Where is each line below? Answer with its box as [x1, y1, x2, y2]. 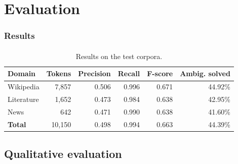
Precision [78, 68, 111, 79]
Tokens [46, 68, 71, 79]
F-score [147, 68, 173, 79]
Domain [8, 68, 36, 79]
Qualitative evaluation [4, 146, 122, 161]
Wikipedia [8, 81, 39, 92]
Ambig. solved [180, 68, 230, 79]
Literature [8, 94, 39, 104]
